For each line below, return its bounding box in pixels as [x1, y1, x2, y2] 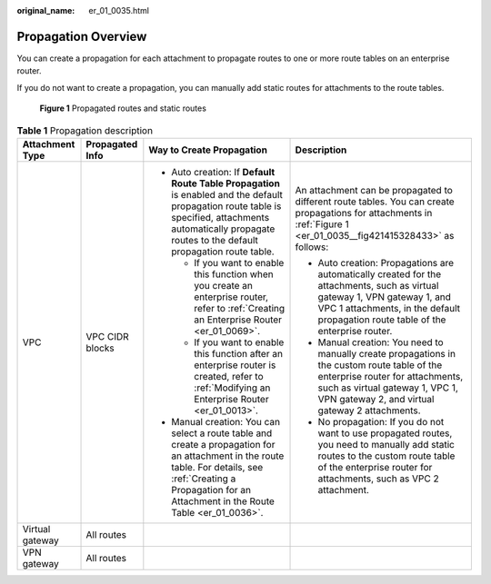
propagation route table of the [317, 313, 446, 326]
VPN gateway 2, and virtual [317, 392, 435, 405]
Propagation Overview [16, 28, 147, 45]
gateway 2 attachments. [317, 404, 422, 417]
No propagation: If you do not [317, 415, 445, 428]
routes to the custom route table [317, 450, 456, 462]
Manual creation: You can [171, 415, 281, 428]
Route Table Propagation [171, 177, 281, 190]
